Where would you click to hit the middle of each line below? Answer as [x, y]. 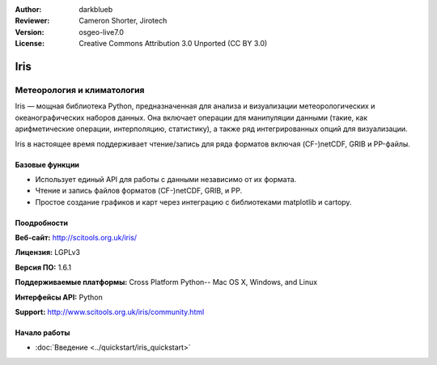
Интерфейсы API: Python [59, 297]
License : [30, 44]
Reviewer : [32, 21]
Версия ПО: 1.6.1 [43, 267]
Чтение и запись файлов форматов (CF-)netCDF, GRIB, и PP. [139, 191]
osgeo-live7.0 [102, 32]
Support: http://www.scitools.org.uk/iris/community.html [110, 312]
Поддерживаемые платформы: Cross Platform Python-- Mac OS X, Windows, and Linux [166, 282]
